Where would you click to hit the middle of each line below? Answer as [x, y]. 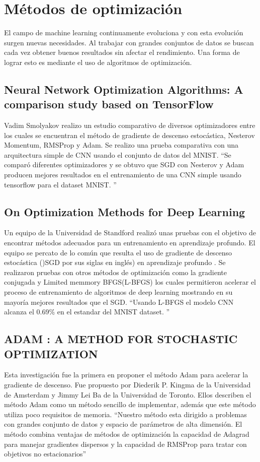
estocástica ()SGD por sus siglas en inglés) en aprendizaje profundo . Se [115, 262]
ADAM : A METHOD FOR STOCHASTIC [121, 339]
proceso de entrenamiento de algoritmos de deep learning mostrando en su [118, 292]
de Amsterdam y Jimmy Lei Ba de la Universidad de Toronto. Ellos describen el [128, 394]
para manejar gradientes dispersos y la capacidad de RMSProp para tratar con [125, 444]
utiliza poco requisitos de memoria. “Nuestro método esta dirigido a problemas [125, 414]
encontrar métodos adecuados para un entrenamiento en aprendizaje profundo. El [130, 243]
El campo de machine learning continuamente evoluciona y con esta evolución [124, 32]
